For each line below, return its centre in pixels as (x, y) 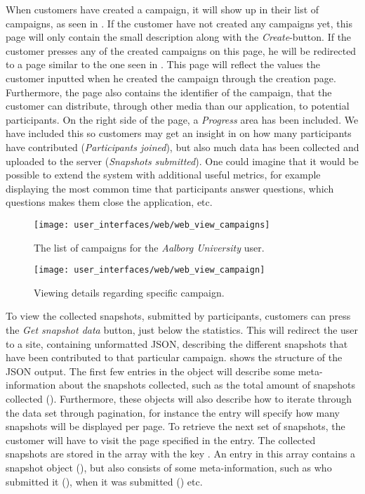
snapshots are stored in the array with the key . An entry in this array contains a (181, 454)
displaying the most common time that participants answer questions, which (170, 188)
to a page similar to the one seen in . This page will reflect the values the (163, 64)
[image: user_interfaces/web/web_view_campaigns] (152, 225)
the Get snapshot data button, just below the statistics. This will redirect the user (182, 330)
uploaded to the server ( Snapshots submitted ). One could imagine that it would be (182, 161)
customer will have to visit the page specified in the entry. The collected (161, 440)
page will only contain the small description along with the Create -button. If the (179, 37)
